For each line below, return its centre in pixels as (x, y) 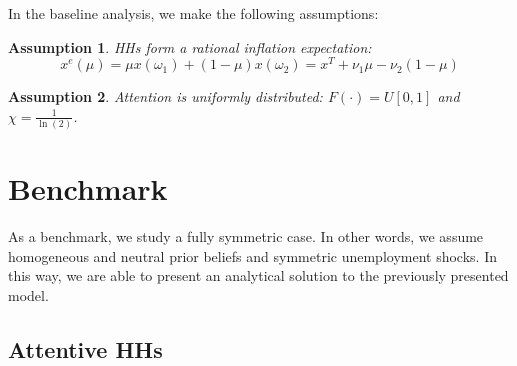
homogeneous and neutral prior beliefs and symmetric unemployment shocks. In (252, 255)
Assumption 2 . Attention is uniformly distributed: (165, 96)
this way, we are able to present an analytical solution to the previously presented (258, 275)
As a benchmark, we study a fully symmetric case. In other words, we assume (246, 236)
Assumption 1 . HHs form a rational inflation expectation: (190, 46)
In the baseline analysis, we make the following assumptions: (193, 13)
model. (28, 295)
